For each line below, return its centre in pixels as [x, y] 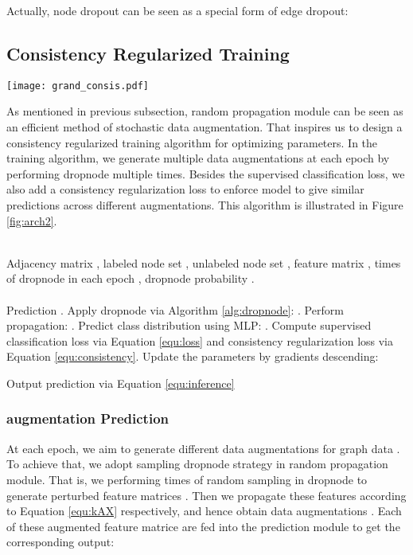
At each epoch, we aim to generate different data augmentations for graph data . [203, 448]
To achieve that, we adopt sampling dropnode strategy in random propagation [197, 464]
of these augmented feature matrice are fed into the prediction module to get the [203, 526]
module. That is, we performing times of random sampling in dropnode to [187, 479]
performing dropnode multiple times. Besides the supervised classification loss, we [206, 173]
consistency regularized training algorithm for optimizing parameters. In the [192, 142]
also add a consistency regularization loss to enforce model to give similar [185, 189]
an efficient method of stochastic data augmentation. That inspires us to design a [205, 127]
